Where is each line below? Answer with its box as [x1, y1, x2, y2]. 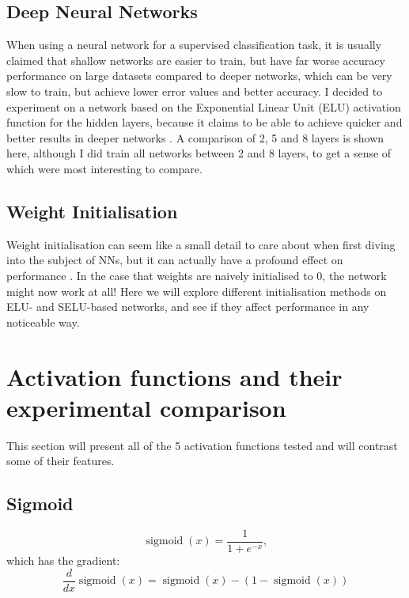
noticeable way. [6, 313, 80, 330]
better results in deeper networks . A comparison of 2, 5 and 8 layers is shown [6, 129, 384, 146]
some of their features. [6, 452, 115, 469]
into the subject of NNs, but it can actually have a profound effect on [6, 252, 343, 268]
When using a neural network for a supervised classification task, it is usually [6, 36, 382, 53]
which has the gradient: [6, 552, 120, 569]
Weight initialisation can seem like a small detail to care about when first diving [6, 236, 396, 252]
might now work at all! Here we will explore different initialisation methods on [6, 282, 387, 299]
